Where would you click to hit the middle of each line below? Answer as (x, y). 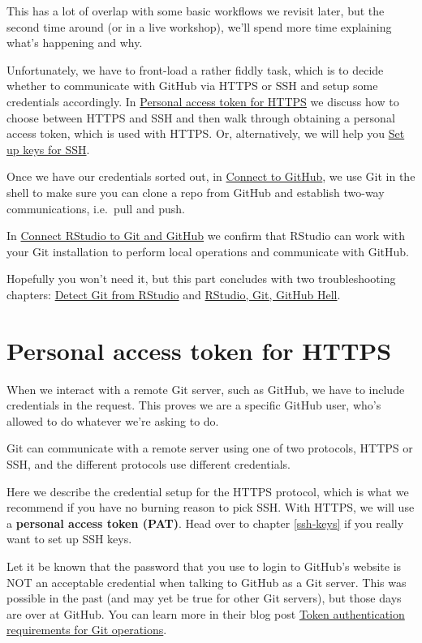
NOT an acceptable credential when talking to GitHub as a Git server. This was (207, 582)
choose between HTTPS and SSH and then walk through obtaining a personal (201, 117)
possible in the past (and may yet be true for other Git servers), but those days (204, 598)
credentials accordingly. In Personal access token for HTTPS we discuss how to (203, 101)
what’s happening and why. (75, 43)
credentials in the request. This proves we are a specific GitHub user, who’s (194, 405)
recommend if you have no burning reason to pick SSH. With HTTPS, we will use (211, 507)
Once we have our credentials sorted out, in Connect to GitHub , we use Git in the (211, 176)
